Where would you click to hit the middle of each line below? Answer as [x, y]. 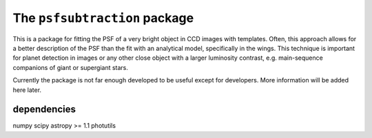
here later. [27, 90]
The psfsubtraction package [103, 18]
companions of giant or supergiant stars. [71, 67]
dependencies [44, 110]
